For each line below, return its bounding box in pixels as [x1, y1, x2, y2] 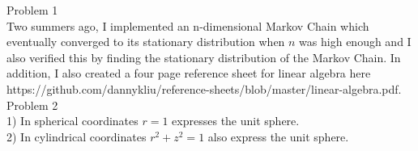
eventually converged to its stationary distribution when [6, 33, 285, 50]
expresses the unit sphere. [172, 112, 300, 129]
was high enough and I [299, 33, 412, 50]
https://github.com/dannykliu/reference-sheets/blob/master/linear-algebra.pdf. [6, 80, 402, 97]
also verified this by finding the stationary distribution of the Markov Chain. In [6, 48, 401, 65]
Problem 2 [6, 96, 58, 113]
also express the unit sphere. [207, 128, 349, 145]
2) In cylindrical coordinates [6, 128, 147, 145]
